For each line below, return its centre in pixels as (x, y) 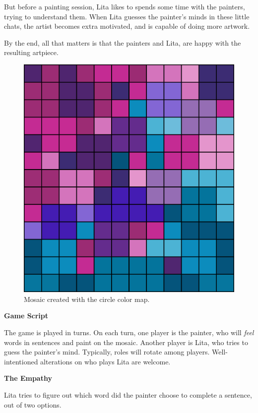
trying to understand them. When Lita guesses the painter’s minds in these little (127, 16)
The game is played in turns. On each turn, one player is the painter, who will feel (129, 332)
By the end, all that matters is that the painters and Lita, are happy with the (123, 42)
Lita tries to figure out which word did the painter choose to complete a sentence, (128, 394)
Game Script (26, 316)
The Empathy (28, 378)
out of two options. (33, 404)
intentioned (21, 361)
